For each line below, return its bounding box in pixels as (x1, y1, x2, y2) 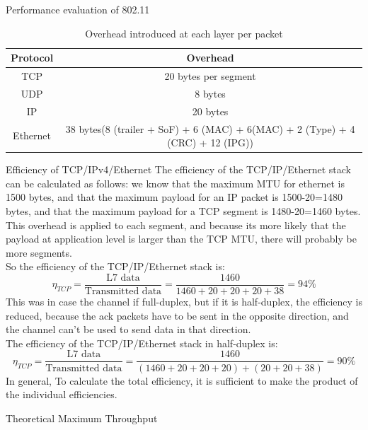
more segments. (6, 245, 72, 260)
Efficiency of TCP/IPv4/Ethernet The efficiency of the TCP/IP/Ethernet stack (6, 162, 352, 177)
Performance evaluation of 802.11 (6, 2, 150, 16)
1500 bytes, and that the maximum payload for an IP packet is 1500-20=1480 (6, 190, 343, 204)
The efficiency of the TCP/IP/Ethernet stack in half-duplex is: (6, 335, 278, 350)
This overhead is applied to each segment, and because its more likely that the (6, 217, 346, 232)
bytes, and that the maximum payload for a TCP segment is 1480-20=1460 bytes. (6, 204, 361, 219)
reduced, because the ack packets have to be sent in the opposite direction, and (6, 308, 349, 322)
